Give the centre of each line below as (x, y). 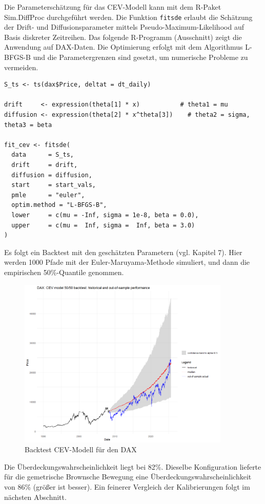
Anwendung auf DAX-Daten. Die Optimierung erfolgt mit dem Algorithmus (124, 47)
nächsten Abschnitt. (35, 497)
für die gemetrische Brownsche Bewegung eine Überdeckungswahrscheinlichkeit (128, 477)
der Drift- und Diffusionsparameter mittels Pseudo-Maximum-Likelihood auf (124, 27)
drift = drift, (45, 165)
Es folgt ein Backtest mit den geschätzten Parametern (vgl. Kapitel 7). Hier (123, 252)
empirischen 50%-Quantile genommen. (64, 272)
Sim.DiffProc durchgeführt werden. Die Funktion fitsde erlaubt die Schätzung (128, 17)
